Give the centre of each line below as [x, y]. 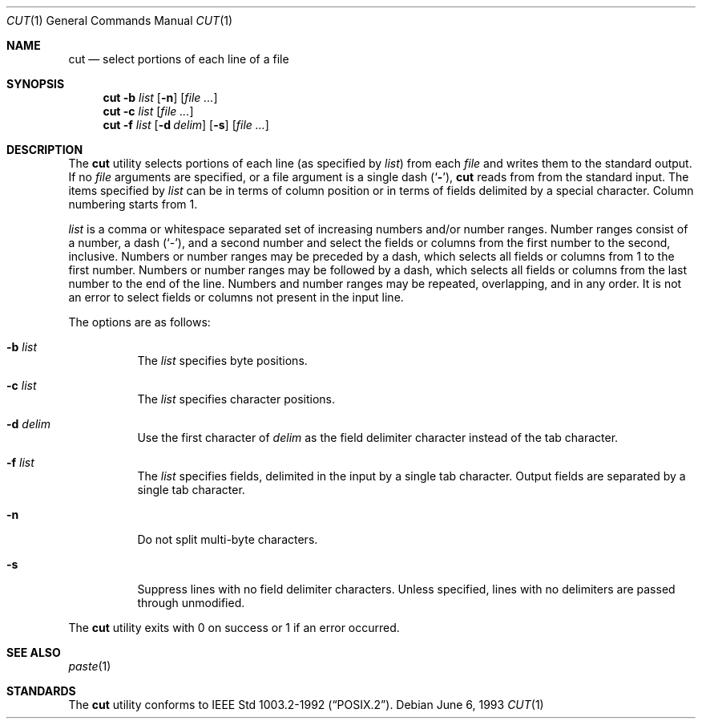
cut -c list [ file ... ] [148, 111]
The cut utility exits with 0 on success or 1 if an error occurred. [234, 628]
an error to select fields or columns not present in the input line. [236, 297]
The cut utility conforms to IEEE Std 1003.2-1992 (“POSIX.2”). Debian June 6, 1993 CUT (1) [306, 705]
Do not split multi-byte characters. [228, 539]
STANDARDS [41, 691]
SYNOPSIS [36, 84]
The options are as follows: [139, 322]
